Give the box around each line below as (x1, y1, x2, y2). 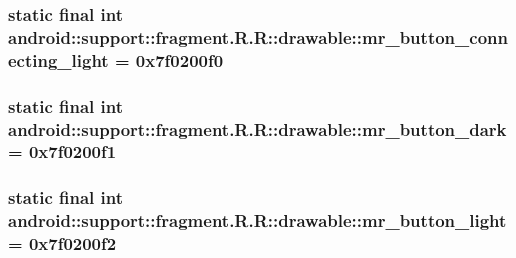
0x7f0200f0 (135, 47, 224, 72)
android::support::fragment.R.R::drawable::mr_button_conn (8, 24, 508, 49)
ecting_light (8, 47, 109, 72)
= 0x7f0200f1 (8, 139, 117, 164)
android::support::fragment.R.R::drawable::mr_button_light (8, 208, 507, 233)
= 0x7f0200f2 (8, 231, 117, 256)
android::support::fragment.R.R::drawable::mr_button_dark (8, 116, 507, 141)
